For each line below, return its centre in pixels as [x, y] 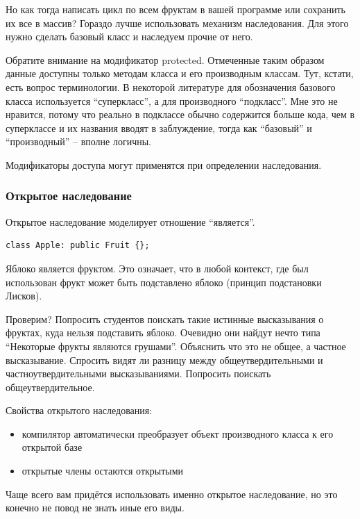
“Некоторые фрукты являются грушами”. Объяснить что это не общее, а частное [176, 346]
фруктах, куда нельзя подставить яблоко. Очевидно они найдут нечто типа [163, 332]
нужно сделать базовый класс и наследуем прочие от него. [129, 36]
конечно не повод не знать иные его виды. [95, 508]
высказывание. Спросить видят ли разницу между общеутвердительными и [164, 360]
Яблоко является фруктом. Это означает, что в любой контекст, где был [157, 268]
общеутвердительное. [50, 387]
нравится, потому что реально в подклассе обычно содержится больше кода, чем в [180, 114]
